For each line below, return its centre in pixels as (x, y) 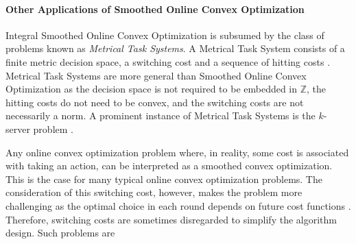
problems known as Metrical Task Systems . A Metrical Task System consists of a (175, 48)
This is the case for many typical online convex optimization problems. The (164, 179)
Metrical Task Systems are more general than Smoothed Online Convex (156, 75)
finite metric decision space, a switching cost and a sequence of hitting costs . (168, 61)
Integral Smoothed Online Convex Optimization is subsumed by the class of (165, 35)
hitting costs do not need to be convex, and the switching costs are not (155, 102)
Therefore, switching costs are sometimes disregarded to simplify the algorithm (171, 219)
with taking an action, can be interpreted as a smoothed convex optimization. (169, 166)
